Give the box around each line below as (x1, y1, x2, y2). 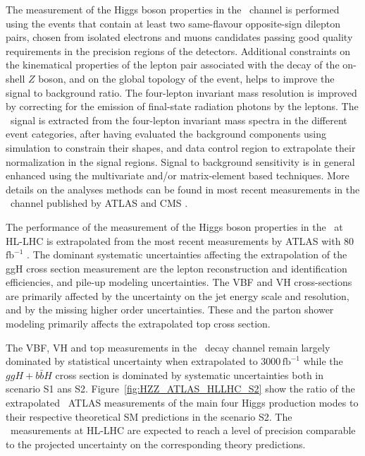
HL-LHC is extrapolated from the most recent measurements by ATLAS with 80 (6, 233, 354, 248)
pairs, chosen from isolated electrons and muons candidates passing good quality (6, 30, 353, 44)
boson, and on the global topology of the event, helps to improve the (38, 71, 335, 85)
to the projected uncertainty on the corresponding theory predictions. (6, 436, 306, 451)
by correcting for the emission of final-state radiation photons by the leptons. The (6, 99, 359, 114)
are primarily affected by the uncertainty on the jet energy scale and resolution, (6, 288, 349, 303)
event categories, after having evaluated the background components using (6, 126, 326, 141)
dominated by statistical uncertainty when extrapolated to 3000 (6, 354, 281, 368)
